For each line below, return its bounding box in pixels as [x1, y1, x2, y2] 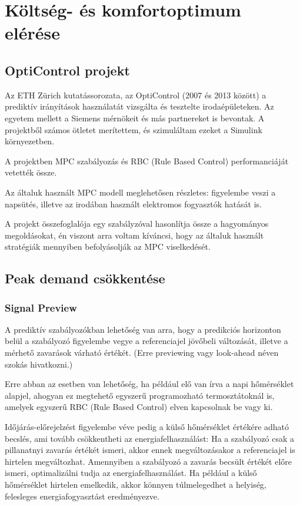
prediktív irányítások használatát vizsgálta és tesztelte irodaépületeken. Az [5, 100, 274, 113]
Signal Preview [5, 300, 77, 315]
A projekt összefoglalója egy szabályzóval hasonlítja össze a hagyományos [5, 217, 269, 230]
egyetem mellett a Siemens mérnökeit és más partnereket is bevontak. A [5, 111, 265, 124]
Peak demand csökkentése [5, 269, 165, 287]
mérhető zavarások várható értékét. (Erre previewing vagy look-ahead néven [5, 346, 279, 359]
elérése [5, 21, 60, 45]
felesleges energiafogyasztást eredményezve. [5, 490, 159, 502]
